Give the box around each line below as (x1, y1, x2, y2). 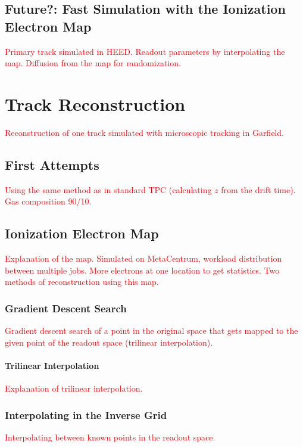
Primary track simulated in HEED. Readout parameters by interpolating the (5, 45, 285, 57)
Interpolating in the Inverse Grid (5, 407, 167, 422)
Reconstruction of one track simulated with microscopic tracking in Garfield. (5, 126, 284, 138)
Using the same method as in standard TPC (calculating (5, 183, 212, 195)
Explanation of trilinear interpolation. (5, 382, 143, 395)
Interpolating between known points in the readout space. (5, 430, 215, 443)
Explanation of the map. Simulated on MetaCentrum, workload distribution (5, 252, 282, 265)
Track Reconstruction (5, 91, 186, 116)
